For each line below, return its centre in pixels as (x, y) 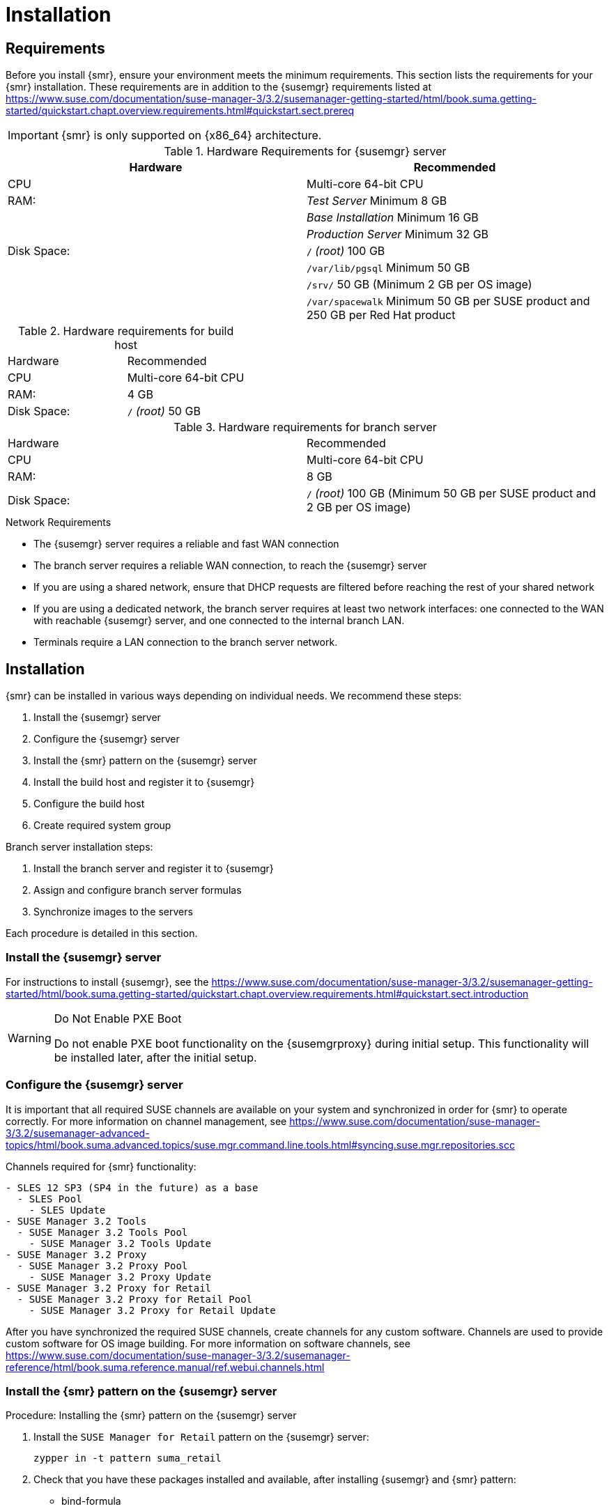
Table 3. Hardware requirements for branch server (305, 427)
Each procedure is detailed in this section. (102, 933)
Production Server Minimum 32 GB (398, 234)
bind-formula (91, 1501)
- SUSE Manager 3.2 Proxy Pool (102, 1265)
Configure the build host (89, 804)
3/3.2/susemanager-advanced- (78, 1133)
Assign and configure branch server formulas (138, 890)
